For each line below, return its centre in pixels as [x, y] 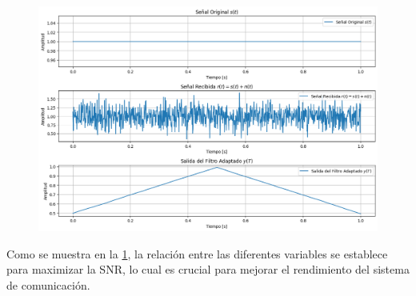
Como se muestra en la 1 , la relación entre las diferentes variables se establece [197, 253]
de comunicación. [48, 284]
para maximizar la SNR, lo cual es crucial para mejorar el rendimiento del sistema [208, 269]
